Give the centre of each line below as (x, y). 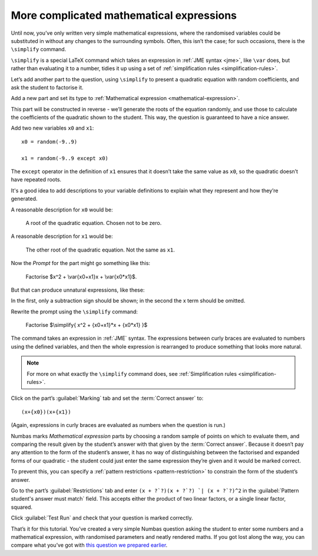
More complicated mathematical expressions (124, 15)
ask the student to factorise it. (47, 87)
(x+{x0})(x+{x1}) (46, 412)
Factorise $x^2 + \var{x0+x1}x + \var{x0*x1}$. (81, 276)
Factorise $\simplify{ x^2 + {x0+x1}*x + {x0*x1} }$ (87, 325)
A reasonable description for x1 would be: (62, 236)
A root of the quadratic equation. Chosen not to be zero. (94, 223)
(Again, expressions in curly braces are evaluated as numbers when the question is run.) (118, 425)
